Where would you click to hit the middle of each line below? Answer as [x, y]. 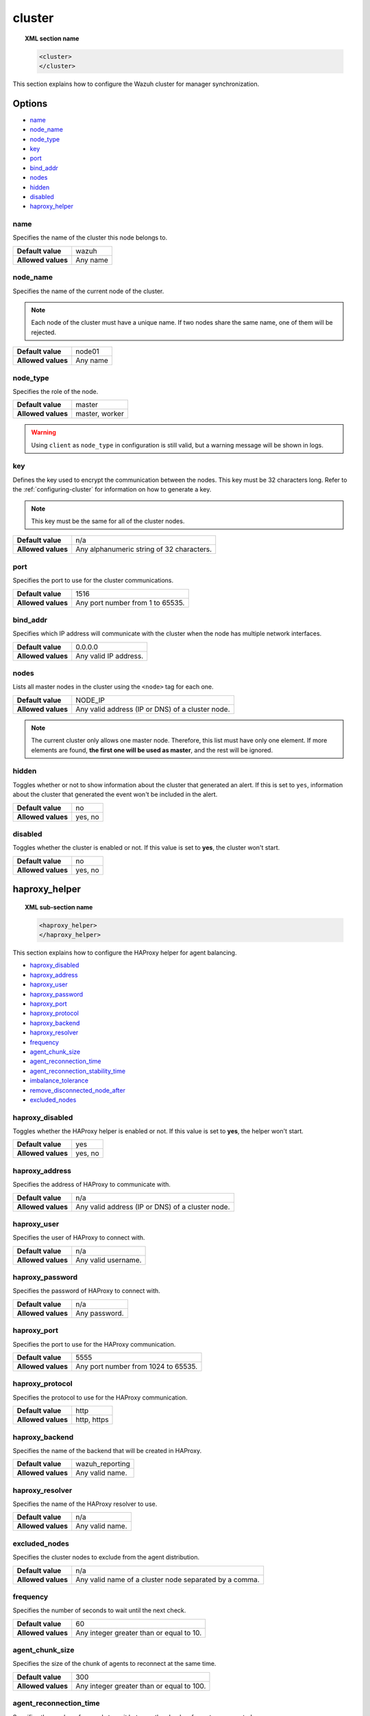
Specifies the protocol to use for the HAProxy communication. [100, 1398]
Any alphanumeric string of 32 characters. [144, 549]
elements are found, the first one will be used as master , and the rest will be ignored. [152, 750]
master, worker [100, 414]
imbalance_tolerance [59, 1080]
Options [30, 103]
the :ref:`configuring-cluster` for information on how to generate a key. [112, 489]
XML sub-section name [59, 907]
